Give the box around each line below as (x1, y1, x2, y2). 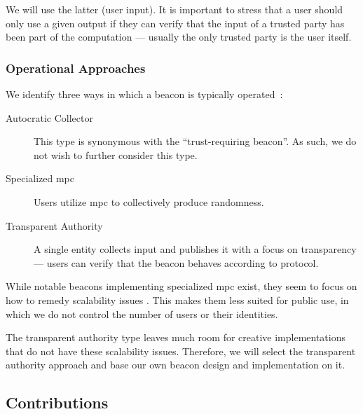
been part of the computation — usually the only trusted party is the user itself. (6, 29, 352, 44)
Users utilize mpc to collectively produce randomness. (34, 194, 264, 209)
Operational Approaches (6, 59, 146, 76)
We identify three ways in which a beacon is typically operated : (6, 87, 283, 101)
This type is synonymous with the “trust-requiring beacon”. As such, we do (34, 134, 357, 149)
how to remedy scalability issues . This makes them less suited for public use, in (6, 292, 349, 307)
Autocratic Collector (6, 110, 93, 125)
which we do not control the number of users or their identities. (6, 306, 278, 321)
